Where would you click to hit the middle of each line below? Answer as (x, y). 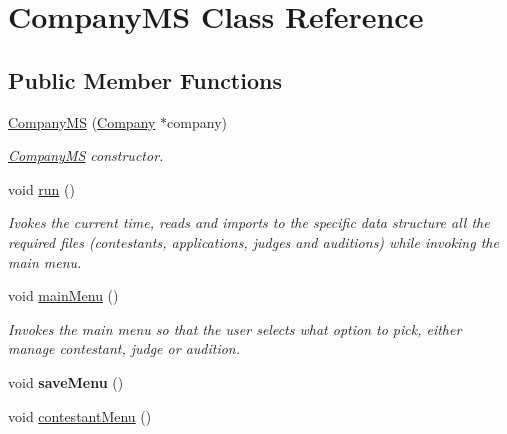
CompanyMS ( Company (82, 121)
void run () (41, 188)
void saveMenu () (66, 381)
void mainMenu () (63, 295)
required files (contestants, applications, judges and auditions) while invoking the (253, 241)
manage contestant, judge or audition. (124, 348)
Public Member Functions (145, 79)
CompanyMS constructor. (86, 155)
